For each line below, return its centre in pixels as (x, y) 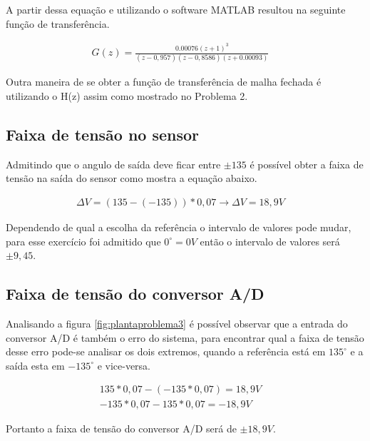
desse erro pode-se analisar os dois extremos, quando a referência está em (166, 351)
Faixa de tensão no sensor (103, 134)
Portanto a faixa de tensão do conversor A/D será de (121, 429)
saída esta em (35, 365)
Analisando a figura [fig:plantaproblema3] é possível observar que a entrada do (177, 323)
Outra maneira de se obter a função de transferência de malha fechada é (164, 82)
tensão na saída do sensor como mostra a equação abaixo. (132, 178)
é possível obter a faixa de (307, 164)
